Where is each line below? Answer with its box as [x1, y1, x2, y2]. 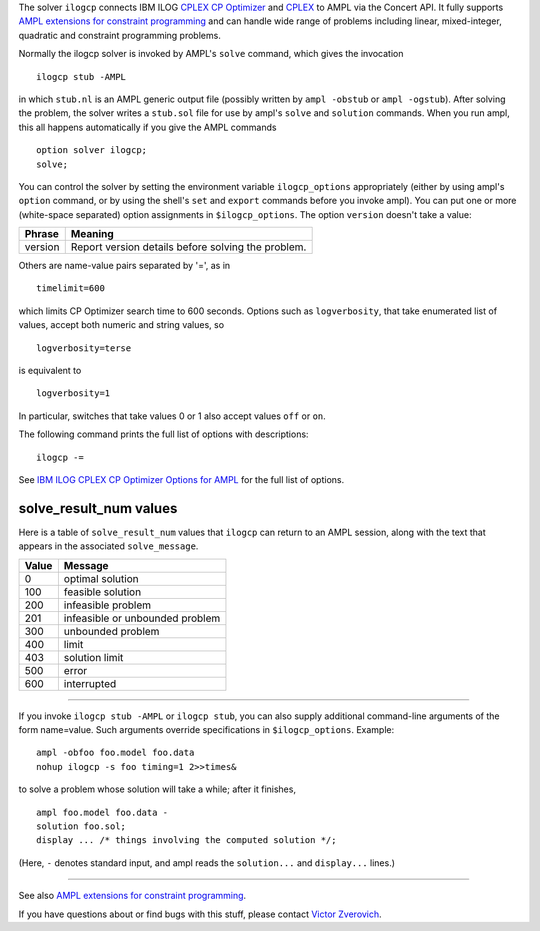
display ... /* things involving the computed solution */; [36, 835, 337, 846]
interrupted [63, 676, 117, 690]
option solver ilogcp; [36, 145, 148, 156]
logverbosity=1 [36, 388, 111, 399]
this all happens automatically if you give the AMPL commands [18, 121, 277, 133]
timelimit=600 [36, 283, 105, 294]
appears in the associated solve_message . [18, 540, 199, 552]
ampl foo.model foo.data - [36, 806, 169, 818]
